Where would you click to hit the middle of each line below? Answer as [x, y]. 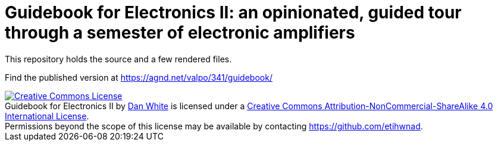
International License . [47, 116]
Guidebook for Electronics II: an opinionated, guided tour [233, 12]
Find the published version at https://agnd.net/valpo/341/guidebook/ [139, 77]
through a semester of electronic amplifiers [180, 33]
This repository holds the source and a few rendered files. [118, 59]
